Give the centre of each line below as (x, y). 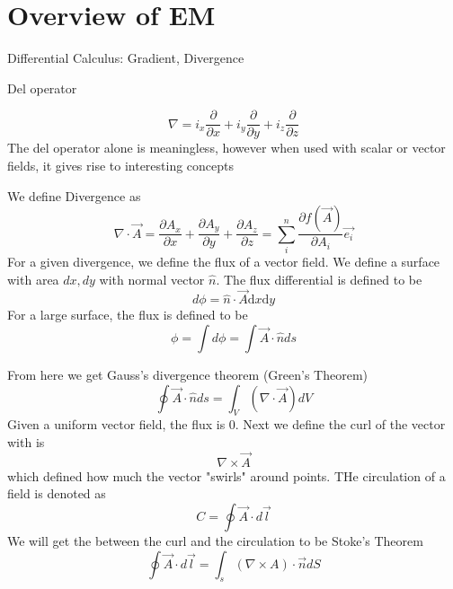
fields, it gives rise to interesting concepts (121, 165)
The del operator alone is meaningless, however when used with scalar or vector (226, 148)
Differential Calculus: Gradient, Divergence (126, 58)
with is (26, 441)
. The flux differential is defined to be (319, 279)
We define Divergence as (74, 195)
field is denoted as (57, 493)
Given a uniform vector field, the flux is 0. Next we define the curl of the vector (226, 424)
